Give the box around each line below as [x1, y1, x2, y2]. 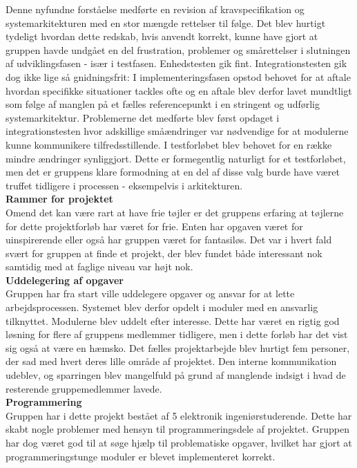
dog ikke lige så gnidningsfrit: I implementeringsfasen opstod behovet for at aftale [6, 69, 351, 84]
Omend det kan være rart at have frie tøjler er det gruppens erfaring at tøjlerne [6, 205, 344, 219]
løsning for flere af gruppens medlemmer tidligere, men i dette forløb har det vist [6, 327, 348, 341]
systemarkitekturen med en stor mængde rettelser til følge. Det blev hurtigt [6, 15, 326, 30]
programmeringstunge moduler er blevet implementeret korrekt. [6, 449, 276, 463]
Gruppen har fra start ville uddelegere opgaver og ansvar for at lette [6, 286, 295, 301]
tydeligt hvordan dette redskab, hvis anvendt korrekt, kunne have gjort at [6, 29, 318, 44]
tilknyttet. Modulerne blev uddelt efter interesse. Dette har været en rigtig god [6, 313, 340, 328]
